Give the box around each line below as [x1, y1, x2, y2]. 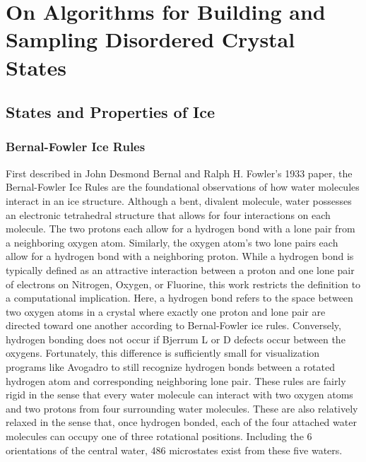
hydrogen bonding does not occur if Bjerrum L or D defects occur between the [6, 331, 346, 346]
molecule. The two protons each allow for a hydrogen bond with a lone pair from [6, 221, 355, 236]
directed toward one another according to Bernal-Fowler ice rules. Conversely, [6, 318, 341, 333]
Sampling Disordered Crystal [6, 25, 295, 54]
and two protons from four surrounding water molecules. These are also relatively [6, 401, 358, 415]
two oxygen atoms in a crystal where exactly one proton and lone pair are [6, 304, 326, 319]
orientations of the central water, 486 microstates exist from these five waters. [6, 442, 343, 457]
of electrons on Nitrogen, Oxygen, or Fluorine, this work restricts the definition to [6, 276, 361, 291]
